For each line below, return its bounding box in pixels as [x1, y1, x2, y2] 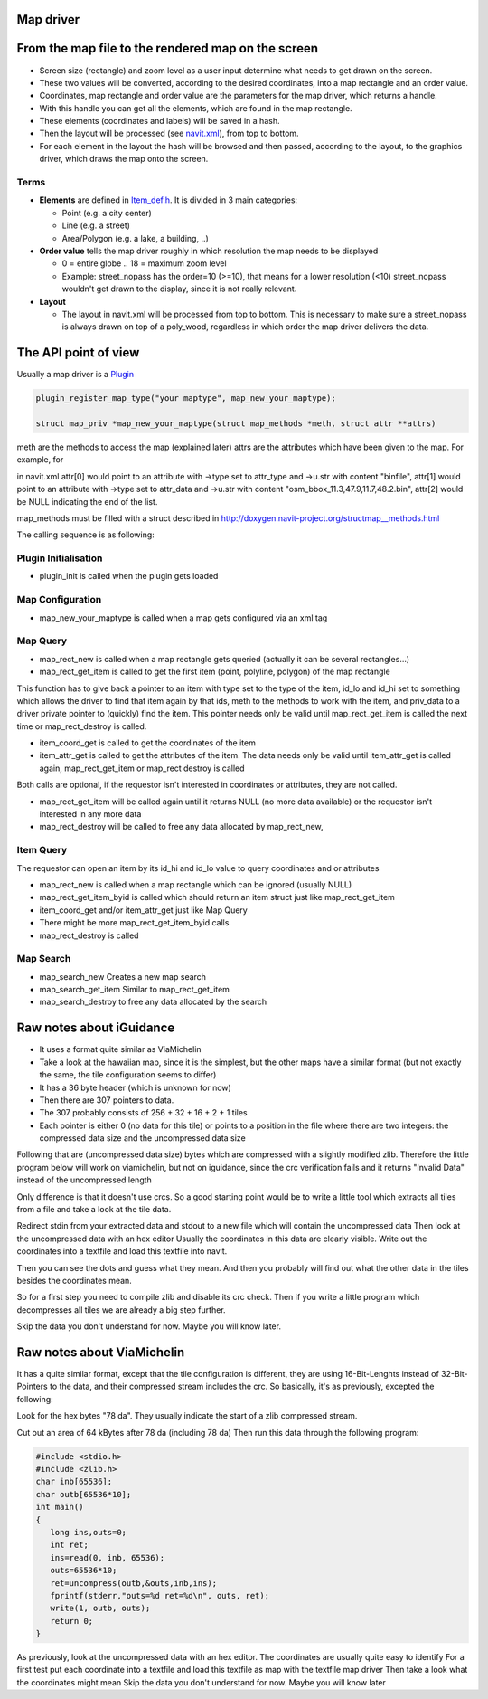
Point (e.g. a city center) [61, 207, 153, 218]
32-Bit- [441, 1369, 469, 1380]
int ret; [50, 1540, 89, 1551]
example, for [16, 454, 64, 465]
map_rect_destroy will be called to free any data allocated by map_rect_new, [39, 821, 324, 832]
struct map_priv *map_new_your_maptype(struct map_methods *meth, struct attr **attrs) [35, 418, 436, 429]
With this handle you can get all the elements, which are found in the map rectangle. [39, 102, 352, 113]
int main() [35, 1502, 84, 1513]
